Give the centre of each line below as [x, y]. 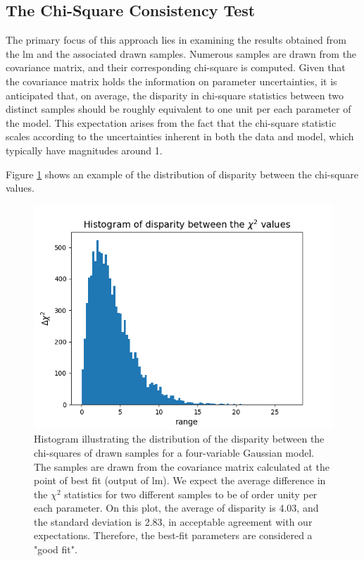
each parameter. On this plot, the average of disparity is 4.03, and [176, 508]
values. [20, 188]
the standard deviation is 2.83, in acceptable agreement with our [173, 521]
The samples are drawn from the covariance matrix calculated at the [182, 466]
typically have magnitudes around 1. [84, 150]
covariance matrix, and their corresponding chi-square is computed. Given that [176, 67]
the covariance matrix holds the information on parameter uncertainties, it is [171, 81]
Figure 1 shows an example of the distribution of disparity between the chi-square [182, 174]
